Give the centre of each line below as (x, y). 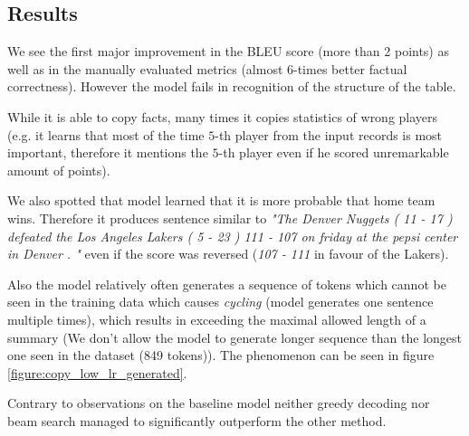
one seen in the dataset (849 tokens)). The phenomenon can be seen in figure (221, 355)
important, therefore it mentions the (108, 152)
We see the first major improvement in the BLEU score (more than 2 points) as (228, 51)
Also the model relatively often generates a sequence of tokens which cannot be (227, 284)
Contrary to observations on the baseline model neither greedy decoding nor (219, 403)
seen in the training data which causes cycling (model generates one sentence (220, 302)
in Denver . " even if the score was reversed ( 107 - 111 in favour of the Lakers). (228, 254)
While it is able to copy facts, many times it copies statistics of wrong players (223, 116)
